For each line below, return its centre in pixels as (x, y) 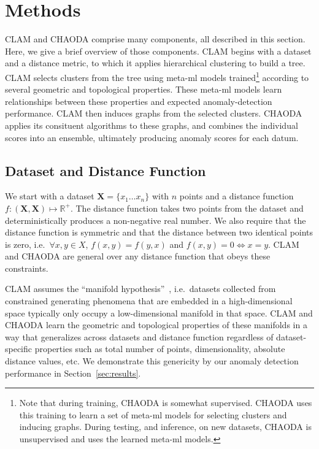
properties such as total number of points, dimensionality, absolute (160, 349)
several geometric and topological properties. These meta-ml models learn (144, 89)
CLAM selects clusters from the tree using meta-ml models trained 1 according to (157, 76)
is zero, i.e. (25, 244)
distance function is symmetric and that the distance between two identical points (159, 232)
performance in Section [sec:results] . (73, 373)
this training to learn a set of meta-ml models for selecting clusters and (153, 414)
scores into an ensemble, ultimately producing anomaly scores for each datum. (152, 137)
